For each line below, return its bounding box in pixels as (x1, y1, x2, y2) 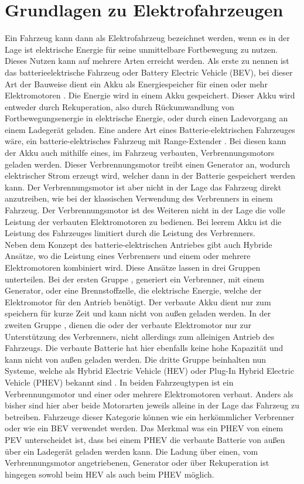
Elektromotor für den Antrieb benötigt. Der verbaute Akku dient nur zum (5, 295, 271, 308)
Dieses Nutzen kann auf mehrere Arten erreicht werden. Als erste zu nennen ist (5, 54, 289, 67)
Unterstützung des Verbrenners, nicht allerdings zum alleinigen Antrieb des (5, 330, 275, 342)
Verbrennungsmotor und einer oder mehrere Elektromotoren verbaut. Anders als (5, 387, 293, 400)
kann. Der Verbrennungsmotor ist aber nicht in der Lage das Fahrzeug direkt (5, 180, 282, 193)
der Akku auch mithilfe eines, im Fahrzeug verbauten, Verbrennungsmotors (5, 146, 275, 159)
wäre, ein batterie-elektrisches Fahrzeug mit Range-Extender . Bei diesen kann (5, 135, 286, 147)
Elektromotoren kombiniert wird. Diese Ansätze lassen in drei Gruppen (5, 261, 261, 273)
